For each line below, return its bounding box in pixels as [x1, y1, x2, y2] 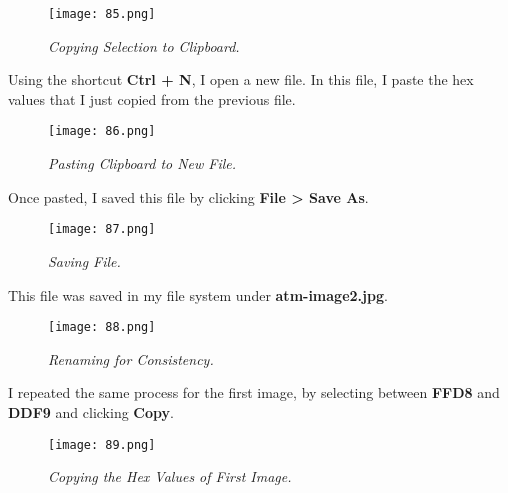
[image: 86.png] [48, 124, 156, 139]
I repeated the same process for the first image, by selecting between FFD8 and [8, 382, 500, 403]
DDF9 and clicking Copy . [8, 401, 174, 422]
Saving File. [48, 250, 121, 271]
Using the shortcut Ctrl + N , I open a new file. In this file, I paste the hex [8, 69, 474, 90]
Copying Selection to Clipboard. [48, 35, 240, 56]
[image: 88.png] [48, 320, 156, 335]
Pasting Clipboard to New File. [48, 153, 237, 174]
